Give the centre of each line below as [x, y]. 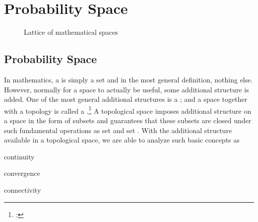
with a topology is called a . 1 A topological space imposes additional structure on [128, 110]
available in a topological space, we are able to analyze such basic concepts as [122, 140]
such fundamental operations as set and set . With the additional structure [118, 130]
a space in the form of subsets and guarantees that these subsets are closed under [128, 120]
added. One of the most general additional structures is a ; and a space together [126, 99]
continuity [19, 156]
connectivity [23, 189]
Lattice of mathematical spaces [71, 32]
